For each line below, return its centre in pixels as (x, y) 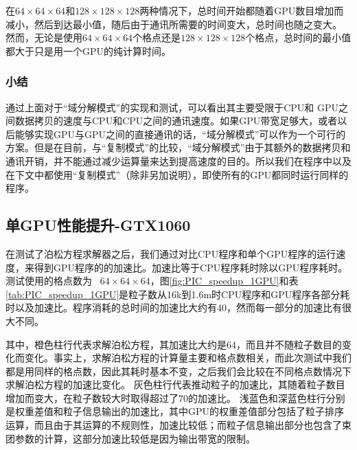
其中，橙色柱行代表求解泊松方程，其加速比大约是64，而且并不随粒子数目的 (174, 344)
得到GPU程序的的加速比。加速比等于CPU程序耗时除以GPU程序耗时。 (191, 267)
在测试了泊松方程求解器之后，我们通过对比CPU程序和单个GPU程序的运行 (171, 253)
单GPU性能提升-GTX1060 (98, 225)
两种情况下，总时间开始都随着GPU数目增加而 (242, 10)
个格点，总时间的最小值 (298, 37)
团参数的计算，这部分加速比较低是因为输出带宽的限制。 (130, 438)
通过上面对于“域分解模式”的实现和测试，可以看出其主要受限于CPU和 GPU (172, 107)
